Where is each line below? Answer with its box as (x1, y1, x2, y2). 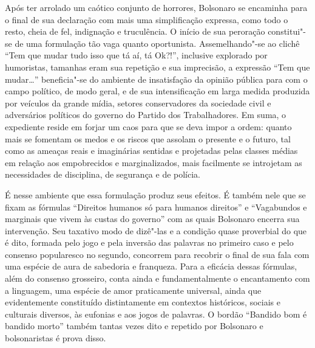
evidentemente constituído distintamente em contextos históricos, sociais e (5, 296, 280, 308)
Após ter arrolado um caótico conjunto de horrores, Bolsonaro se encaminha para (5, 1, 308, 13)
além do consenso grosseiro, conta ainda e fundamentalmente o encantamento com (5, 272, 310, 285)
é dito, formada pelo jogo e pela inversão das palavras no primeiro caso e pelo (5, 236, 294, 249)
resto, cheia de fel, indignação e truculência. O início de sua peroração (5, 25, 265, 38)
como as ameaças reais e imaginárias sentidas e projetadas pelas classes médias (5, 144, 298, 157)
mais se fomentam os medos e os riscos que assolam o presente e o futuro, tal (5, 132, 291, 145)
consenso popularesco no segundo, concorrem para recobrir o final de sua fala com (5, 248, 310, 260)
